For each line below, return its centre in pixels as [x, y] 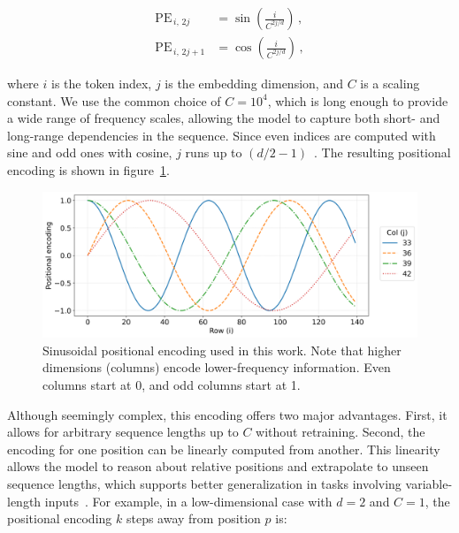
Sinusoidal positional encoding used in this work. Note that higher [222, 350]
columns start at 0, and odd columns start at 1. [172, 385]
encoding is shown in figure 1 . [88, 170]
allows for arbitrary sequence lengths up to [123, 432]
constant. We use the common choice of [114, 100]
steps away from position [193, 518]
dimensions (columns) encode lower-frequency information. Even [217, 367]
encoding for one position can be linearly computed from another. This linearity [224, 449]
